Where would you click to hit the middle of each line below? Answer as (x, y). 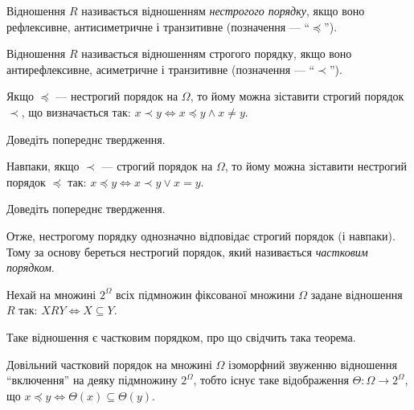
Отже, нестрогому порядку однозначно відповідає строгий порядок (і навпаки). (201, 235)
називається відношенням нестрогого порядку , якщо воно (223, 10)
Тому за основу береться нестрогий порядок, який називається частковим (187, 251)
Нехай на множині (51, 294)
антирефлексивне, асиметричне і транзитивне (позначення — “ (161, 69)
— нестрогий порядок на (117, 96)
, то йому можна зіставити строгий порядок (297, 96)
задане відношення (357, 294)
